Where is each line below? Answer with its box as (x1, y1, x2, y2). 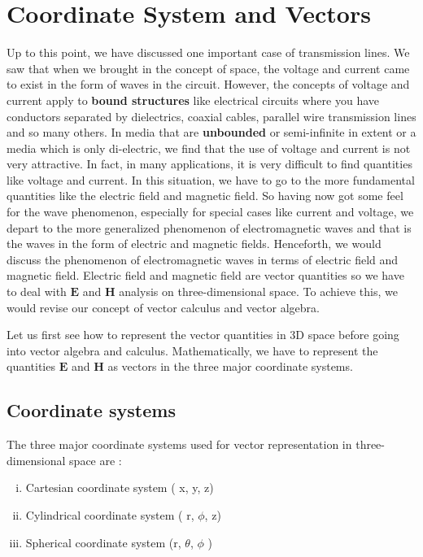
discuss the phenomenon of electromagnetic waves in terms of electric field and (7, 250, 399, 268)
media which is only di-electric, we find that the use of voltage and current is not (7, 139, 411, 156)
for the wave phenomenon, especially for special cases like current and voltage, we (7, 203, 414, 220)
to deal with (7, 283, 67, 300)
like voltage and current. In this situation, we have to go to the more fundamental (7, 171, 415, 188)
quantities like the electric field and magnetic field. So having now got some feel (7, 187, 403, 204)
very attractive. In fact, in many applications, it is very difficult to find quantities (7, 155, 412, 172)
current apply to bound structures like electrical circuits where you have (7, 91, 380, 108)
